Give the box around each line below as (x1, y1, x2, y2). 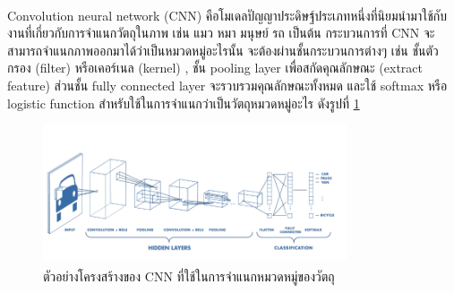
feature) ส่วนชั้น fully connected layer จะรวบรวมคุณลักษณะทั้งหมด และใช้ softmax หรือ (7, 76, 448, 95)
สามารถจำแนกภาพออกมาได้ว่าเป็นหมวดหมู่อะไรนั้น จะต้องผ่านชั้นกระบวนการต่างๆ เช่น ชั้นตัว (7, 40, 439, 59)
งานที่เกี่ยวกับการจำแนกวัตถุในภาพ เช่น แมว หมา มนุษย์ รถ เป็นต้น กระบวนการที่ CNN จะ (7, 23, 435, 42)
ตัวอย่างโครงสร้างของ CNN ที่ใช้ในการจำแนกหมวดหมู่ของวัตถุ (43, 266, 335, 285)
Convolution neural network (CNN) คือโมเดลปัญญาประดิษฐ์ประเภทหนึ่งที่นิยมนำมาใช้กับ (7, 5, 447, 24)
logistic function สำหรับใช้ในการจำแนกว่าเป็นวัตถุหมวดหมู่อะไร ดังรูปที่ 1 (7, 93, 360, 112)
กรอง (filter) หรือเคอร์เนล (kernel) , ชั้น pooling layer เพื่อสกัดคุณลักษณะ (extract (7, 58, 423, 77)
